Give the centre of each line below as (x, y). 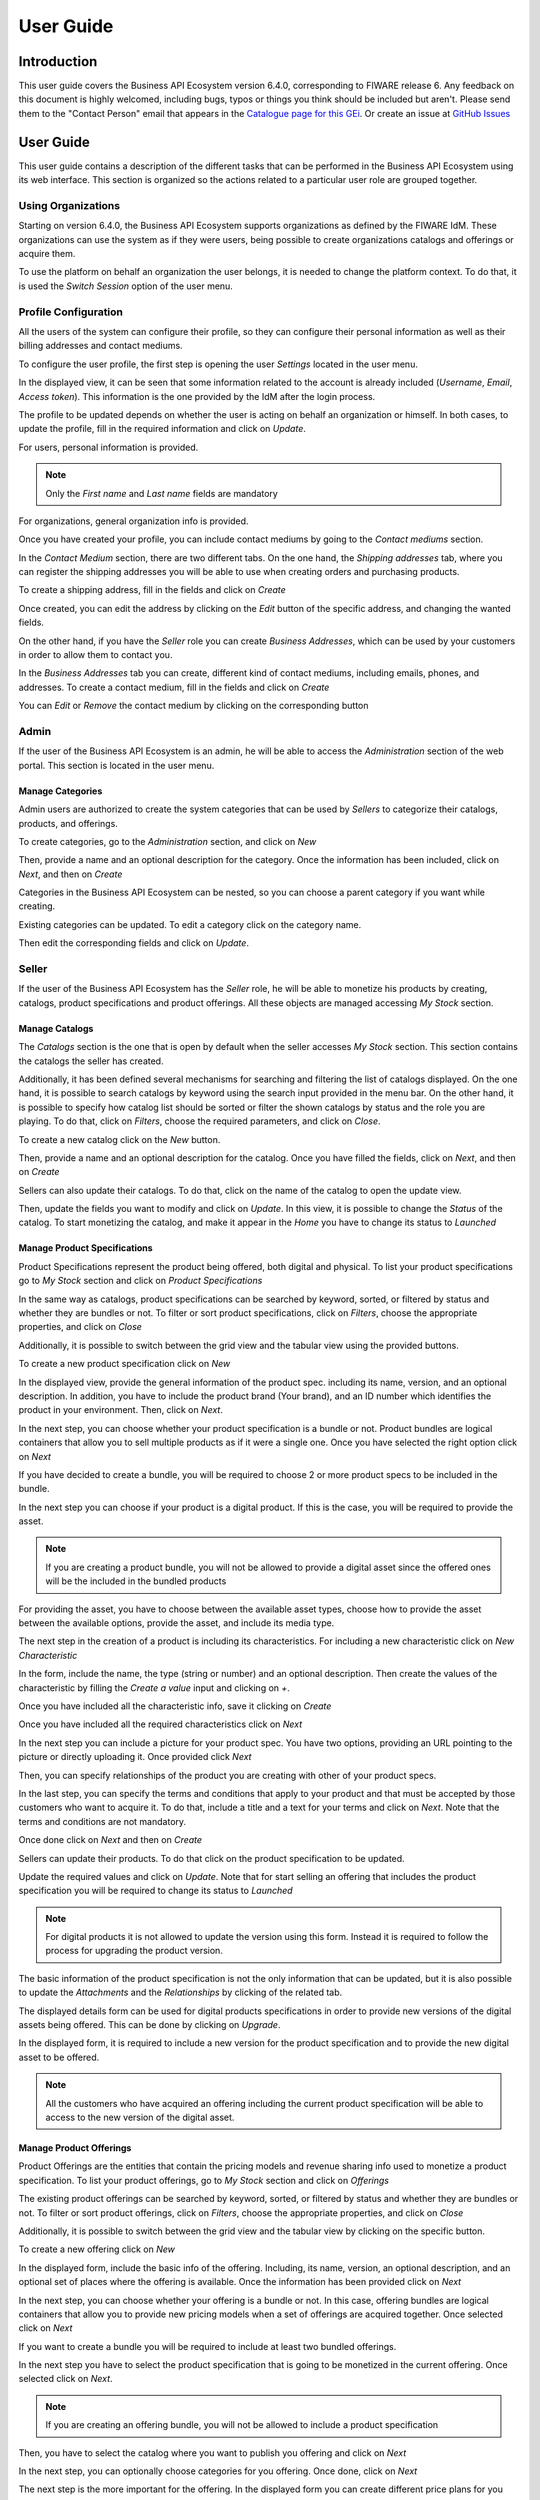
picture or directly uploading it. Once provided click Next (135, 1757)
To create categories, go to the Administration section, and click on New (167, 841)
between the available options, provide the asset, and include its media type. (176, 1623)
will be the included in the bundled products (136, 1581)
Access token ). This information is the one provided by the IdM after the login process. (197, 396)
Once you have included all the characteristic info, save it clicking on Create (175, 1706)
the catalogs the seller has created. (91, 1061)
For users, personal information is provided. (108, 447)
